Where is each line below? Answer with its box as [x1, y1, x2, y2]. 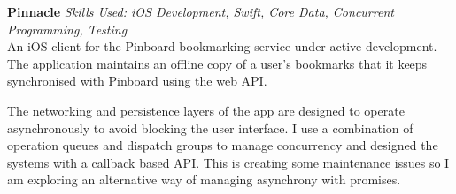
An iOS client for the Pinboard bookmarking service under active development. [7, 37, 437, 56]
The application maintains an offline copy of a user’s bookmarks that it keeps [7, 54, 428, 72]
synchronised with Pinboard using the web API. [7, 71, 267, 90]
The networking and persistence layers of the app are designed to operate [7, 101, 405, 119]
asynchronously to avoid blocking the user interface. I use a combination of [7, 118, 413, 137]
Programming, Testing [7, 19, 128, 38]
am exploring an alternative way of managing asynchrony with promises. [7, 170, 401, 189]
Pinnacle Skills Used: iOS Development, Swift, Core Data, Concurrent [7, 3, 394, 20]
